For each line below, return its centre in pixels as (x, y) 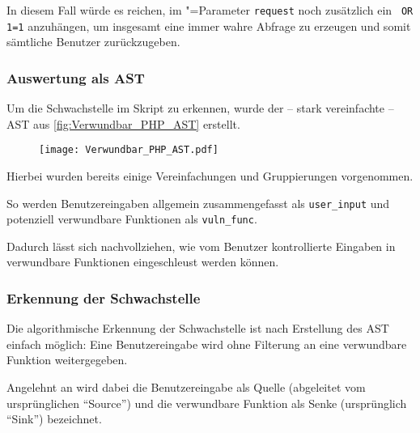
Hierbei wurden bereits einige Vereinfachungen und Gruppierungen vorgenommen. (210, 175)
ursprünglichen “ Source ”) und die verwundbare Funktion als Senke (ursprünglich (207, 403)
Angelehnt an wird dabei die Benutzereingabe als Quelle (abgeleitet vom (186, 387)
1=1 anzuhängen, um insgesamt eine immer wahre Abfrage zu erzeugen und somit (209, 25)
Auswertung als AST (76, 77)
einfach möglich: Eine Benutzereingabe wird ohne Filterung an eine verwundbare (207, 344)
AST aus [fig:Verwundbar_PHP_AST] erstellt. (123, 123)
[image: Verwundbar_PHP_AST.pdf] (129, 150)
